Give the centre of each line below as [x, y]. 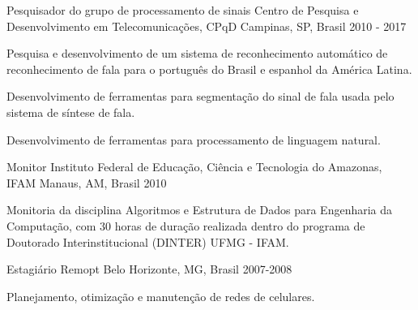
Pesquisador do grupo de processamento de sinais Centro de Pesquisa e [183, 10]
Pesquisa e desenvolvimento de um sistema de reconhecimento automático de [197, 53]
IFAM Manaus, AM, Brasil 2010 [87, 182]
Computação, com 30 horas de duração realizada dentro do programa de [186, 225]
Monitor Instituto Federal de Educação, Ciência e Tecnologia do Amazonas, [194, 167]
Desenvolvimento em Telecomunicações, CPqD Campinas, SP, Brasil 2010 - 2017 [207, 26]
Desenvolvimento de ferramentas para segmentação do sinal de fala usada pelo [200, 96]
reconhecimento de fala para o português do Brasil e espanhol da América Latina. [209, 69]
